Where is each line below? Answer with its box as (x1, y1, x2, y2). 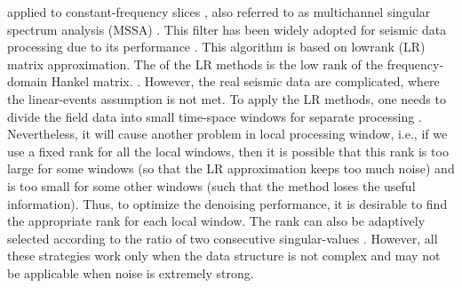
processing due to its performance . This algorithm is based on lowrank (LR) (7, 37, 426, 56)
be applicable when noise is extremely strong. (7, 263, 254, 282)
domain (7, 72, 48, 91)
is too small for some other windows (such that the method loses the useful (7, 176, 416, 195)
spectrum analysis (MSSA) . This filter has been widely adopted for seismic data (7, 20, 447, 38)
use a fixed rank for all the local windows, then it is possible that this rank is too (7, 141, 449, 160)
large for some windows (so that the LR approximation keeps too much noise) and (7, 159, 455, 178)
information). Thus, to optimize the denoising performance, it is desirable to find (7, 194, 448, 212)
